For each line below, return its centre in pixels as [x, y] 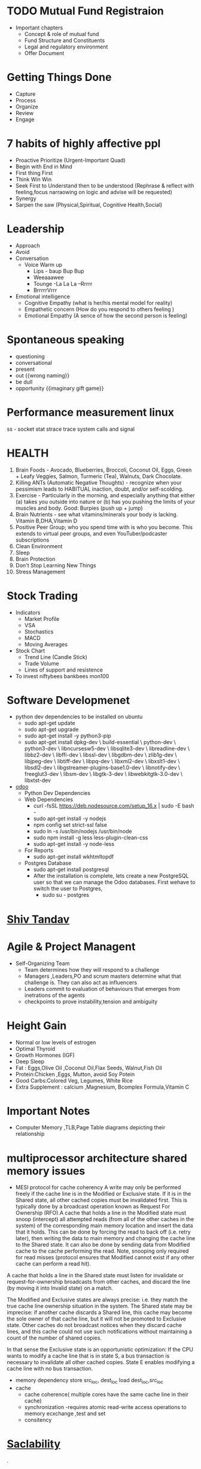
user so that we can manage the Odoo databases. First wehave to [114, 882]
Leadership [36, 229]
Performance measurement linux [90, 412]
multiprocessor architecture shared [97, 1158]
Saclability [34, 1444]
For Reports [39, 850]
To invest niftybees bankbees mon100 [62, 676]
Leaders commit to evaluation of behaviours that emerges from [102, 989]
